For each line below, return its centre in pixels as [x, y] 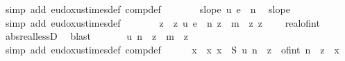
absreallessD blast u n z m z [97, 36]
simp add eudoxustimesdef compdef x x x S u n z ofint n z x [172, 49]
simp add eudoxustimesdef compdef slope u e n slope [148, 9]
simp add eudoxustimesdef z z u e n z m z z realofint [162, 22]
